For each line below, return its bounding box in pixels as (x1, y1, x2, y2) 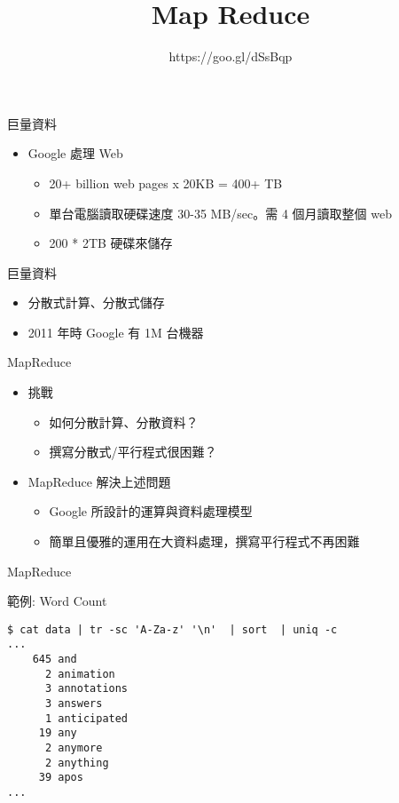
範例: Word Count (7, 592, 107, 610)
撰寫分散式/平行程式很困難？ (49, 442, 217, 461)
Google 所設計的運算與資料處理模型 (49, 502, 253, 521)
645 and (32, 653, 77, 666)
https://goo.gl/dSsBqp (168, 47, 293, 66)
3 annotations (44, 682, 129, 696)
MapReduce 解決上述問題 (27, 472, 171, 490)
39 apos (38, 771, 83, 784)
